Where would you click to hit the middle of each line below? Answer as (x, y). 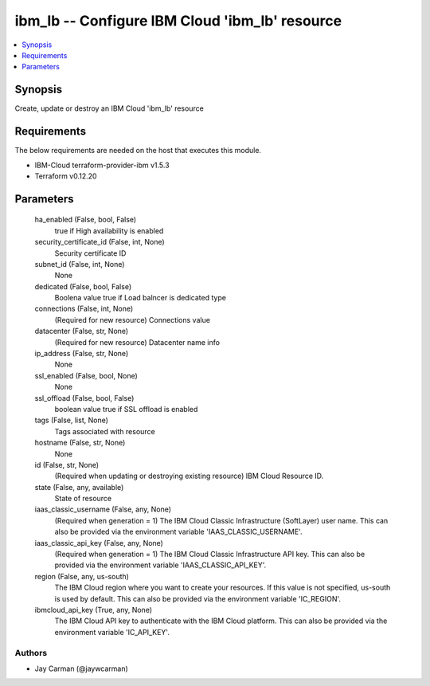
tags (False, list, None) (72, 420)
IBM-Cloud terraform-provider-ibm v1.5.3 (102, 165)
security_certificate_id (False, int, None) (100, 242)
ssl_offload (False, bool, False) (84, 398)
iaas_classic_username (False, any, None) (103, 509)
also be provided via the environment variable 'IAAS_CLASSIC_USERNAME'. (178, 532)
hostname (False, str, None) (80, 443)
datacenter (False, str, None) (82, 331)
